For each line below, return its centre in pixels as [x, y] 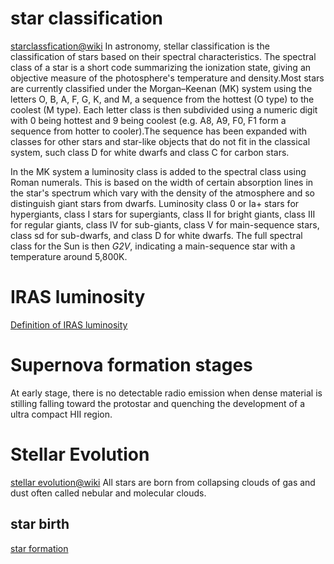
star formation [39, 548]
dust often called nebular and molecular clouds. [108, 493]
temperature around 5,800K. [69, 256]
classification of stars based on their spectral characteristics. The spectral [163, 56]
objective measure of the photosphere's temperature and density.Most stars [167, 78]
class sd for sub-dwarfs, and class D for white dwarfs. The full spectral [156, 235]
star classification [87, 18]
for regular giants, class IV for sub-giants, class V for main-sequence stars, [165, 224]
